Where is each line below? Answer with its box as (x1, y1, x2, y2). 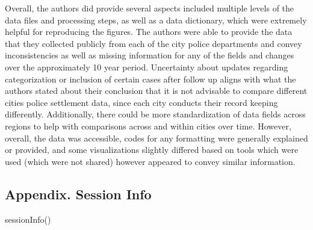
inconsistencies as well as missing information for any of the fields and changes (5, 49, 294, 61)
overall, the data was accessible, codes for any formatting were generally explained (5, 131, 308, 144)
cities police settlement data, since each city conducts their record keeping (5, 96, 278, 108)
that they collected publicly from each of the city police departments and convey (5, 37, 302, 49)
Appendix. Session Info (5, 184, 152, 203)
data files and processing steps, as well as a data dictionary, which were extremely (5, 13, 307, 26)
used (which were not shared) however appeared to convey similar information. (5, 155, 296, 167)
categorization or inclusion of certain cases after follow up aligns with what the (5, 72, 296, 85)
